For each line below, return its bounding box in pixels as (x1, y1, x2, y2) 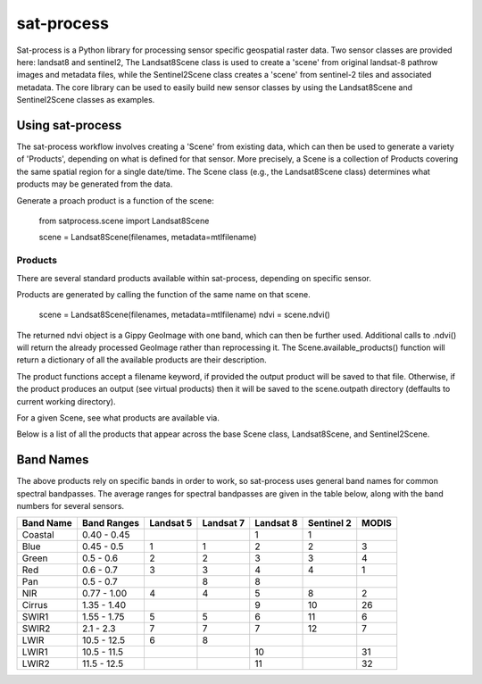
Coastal (21, 529, 54, 541)
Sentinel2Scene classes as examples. (16, 95, 155, 105)
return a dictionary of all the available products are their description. (16, 355, 267, 365)
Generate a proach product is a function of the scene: (16, 195, 214, 205)
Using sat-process (16, 117, 122, 133)
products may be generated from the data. (16, 179, 173, 189)
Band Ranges (81, 517, 140, 530)
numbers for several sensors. (16, 501, 125, 512)
